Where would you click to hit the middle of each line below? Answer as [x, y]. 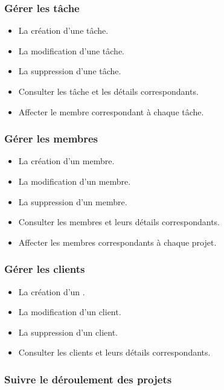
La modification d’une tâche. [72, 50]
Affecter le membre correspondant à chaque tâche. [111, 111]
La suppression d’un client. [68, 332]
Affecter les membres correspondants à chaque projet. [117, 242]
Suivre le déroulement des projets [88, 379]
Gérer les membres [51, 139]
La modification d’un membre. [75, 181]
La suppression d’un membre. [73, 201]
